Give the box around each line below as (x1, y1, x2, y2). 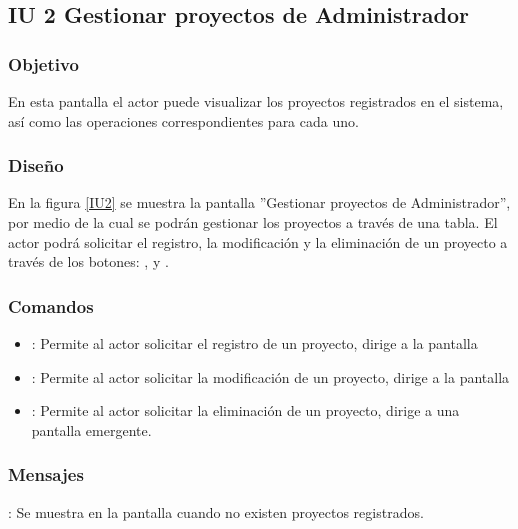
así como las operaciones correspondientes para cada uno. (8, 110, 359, 131)
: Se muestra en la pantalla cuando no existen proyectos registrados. (8, 501, 424, 522)
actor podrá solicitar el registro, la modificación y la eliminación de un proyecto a (8, 231, 508, 252)
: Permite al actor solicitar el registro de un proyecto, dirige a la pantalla (31, 333, 478, 353)
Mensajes (8, 462, 84, 487)
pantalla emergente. (31, 419, 152, 440)
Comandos (8, 293, 94, 318)
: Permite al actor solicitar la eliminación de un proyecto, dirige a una (31, 400, 460, 421)
